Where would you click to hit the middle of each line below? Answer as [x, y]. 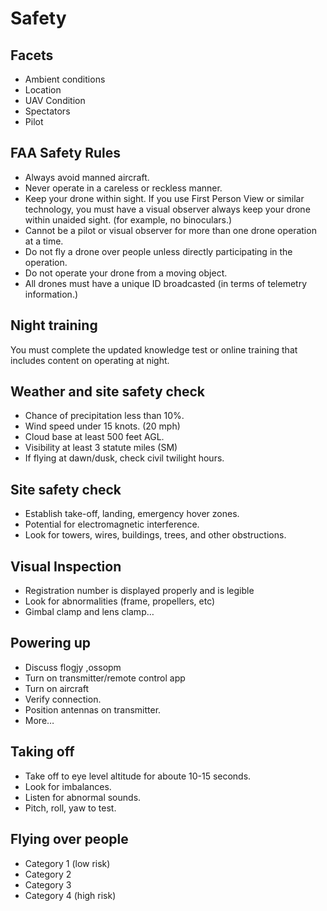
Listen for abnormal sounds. [83, 797]
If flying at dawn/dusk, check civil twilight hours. [124, 458]
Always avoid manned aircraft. [87, 177]
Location [43, 90]
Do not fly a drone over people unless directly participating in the [158, 251]
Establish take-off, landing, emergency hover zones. [132, 514]
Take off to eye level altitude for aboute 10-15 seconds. [138, 776]
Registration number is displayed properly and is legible [139, 591]
